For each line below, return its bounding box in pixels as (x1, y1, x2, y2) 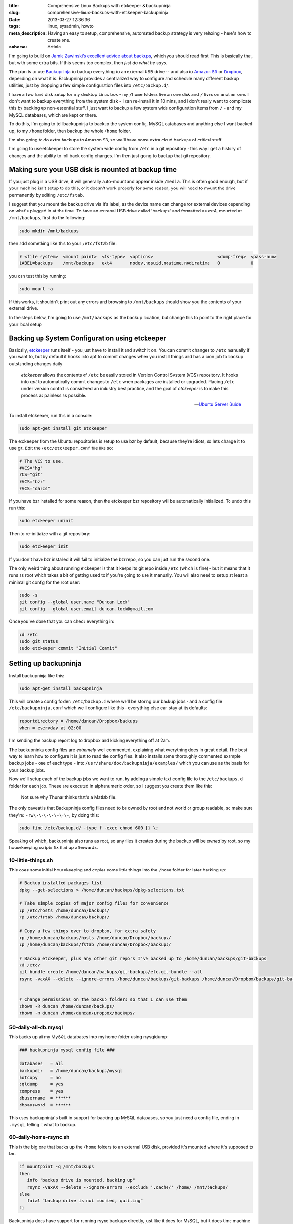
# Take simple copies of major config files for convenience (19, 901, 169, 906)
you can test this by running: (9, 273, 66, 279)
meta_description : (9, 30, 47, 36)
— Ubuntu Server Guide (194, 401, 241, 407)
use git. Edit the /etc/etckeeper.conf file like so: (9, 445, 113, 451)
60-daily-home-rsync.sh (9, 1133, 70, 1140)
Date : (9, 16, 21, 22)
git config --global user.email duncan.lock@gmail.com (19, 606, 153, 612)
